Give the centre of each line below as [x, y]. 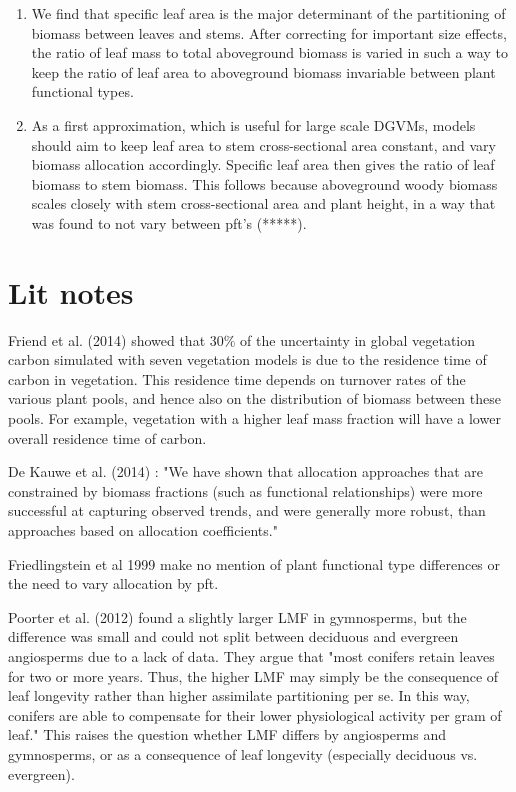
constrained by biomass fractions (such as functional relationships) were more [245, 490]
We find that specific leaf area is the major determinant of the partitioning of [268, 13]
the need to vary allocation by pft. [113, 583]
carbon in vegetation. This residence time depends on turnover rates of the [237, 378]
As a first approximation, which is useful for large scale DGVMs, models [253, 124]
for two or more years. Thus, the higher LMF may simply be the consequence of [253, 675]
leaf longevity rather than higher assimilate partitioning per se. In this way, [239, 695]
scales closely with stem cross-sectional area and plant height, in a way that [263, 203]
